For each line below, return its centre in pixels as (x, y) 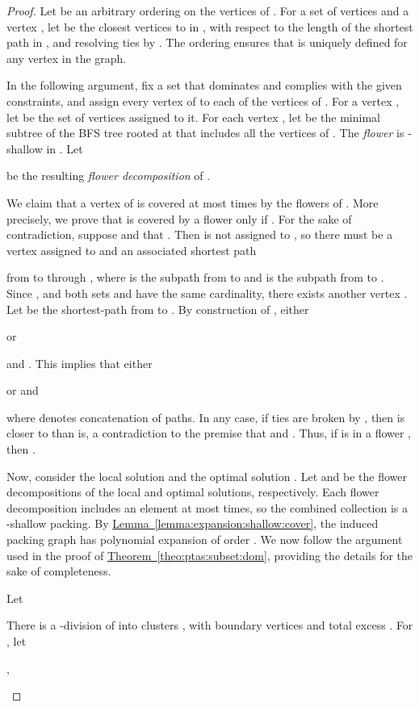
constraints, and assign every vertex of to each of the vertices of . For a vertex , (203, 100)
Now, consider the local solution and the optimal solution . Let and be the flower (207, 476)
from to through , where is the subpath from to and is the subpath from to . (195, 277)
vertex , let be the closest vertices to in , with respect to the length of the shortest (210, 26)
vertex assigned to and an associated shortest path (132, 250)
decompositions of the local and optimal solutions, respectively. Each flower (193, 492)
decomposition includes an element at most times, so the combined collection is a (207, 507)
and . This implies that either (80, 363)
